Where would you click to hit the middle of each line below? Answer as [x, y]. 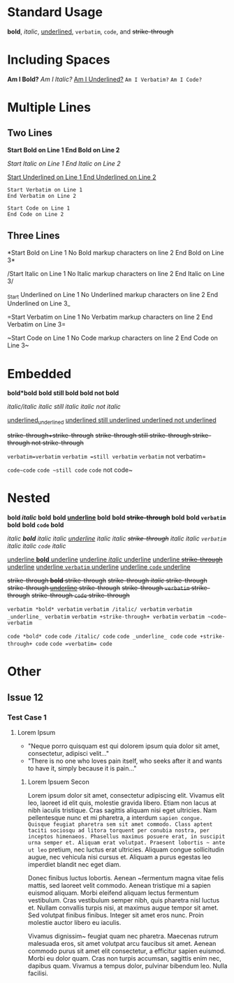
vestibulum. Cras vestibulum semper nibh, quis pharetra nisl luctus [124, 901]
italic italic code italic [37, 546]
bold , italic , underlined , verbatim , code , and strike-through [90, 31]
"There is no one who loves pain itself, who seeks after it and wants [125, 761]
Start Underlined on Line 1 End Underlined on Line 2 [82, 177]
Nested [29, 498]
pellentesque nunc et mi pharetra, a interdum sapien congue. [115, 818]
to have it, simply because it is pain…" [82, 768]
